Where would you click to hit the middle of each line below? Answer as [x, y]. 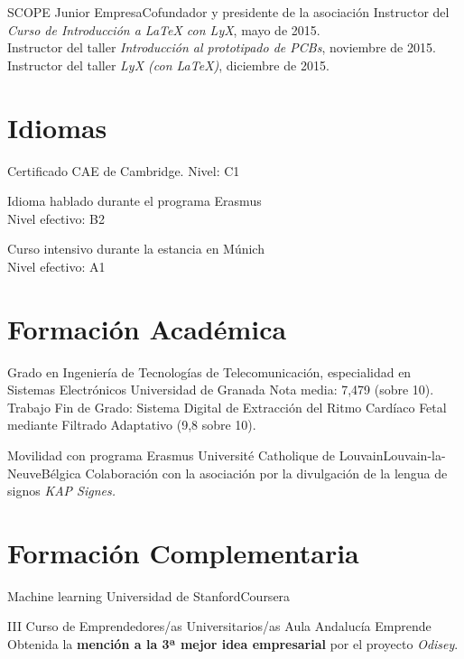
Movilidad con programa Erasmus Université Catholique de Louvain [195, 455]
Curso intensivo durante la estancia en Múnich [136, 249]
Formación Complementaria [183, 552]
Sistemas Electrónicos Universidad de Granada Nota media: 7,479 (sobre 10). [221, 390]
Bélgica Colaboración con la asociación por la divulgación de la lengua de [244, 473]
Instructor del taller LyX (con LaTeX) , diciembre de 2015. [168, 65]
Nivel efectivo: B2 [56, 218]
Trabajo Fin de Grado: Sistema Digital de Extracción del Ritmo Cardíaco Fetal [227, 407]
